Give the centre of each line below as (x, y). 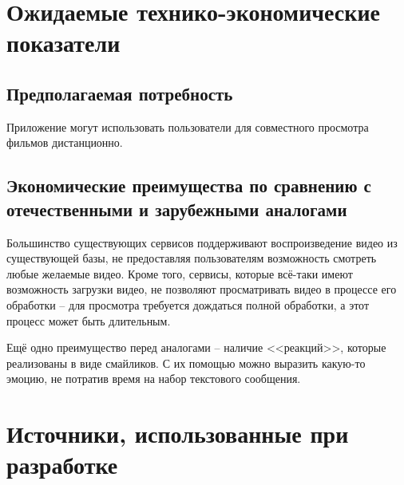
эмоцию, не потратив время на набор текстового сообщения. (154, 379)
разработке (62, 465)
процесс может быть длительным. (89, 320)
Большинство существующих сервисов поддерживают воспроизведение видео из (202, 242)
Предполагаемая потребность (120, 93)
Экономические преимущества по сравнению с (189, 185)
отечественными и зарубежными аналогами (177, 209)
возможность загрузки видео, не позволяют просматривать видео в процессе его (202, 289)
